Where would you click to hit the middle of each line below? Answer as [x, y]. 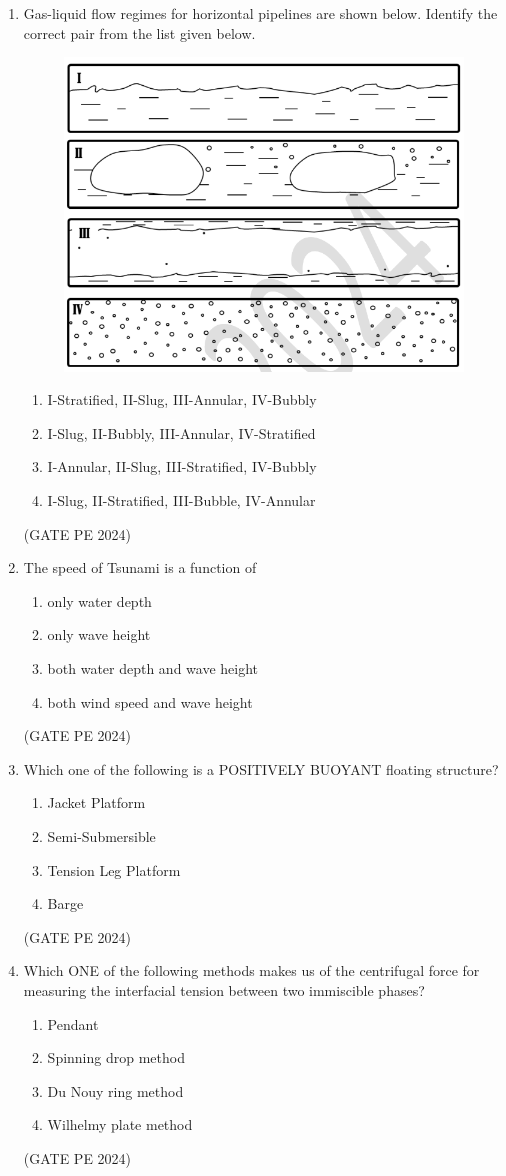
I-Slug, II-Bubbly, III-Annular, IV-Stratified [181, 432]
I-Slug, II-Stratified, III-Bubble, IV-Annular [181, 500]
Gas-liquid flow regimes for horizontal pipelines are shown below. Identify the [260, 13]
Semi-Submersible [101, 836]
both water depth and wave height [153, 668]
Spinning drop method [116, 1057]
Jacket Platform [96, 802]
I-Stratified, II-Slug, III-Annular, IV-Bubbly [182, 399]
